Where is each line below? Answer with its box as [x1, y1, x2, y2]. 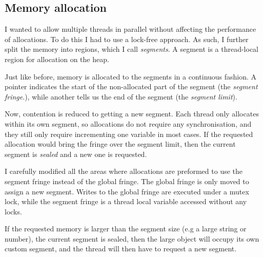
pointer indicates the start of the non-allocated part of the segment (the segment [5, 81, 258, 92]
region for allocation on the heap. [5, 53, 109, 64]
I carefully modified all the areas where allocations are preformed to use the [5, 166, 243, 176]
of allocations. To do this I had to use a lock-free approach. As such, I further [5, 33, 249, 44]
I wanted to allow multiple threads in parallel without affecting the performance [5, 24, 256, 34]
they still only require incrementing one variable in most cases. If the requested [5, 128, 253, 139]
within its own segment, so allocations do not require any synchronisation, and [5, 118, 252, 129]
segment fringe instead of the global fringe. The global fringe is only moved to [5, 175, 249, 186]
